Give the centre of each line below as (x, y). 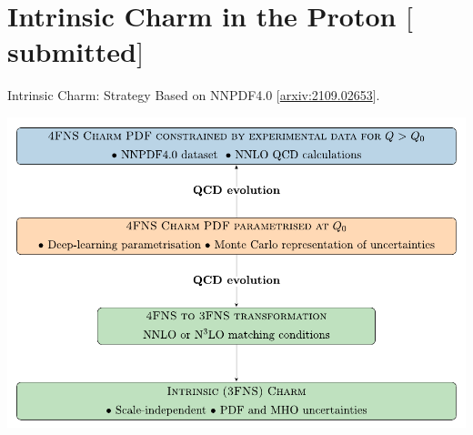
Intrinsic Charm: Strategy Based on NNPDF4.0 (140, 95)
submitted (72, 51)
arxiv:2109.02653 (326, 95)
